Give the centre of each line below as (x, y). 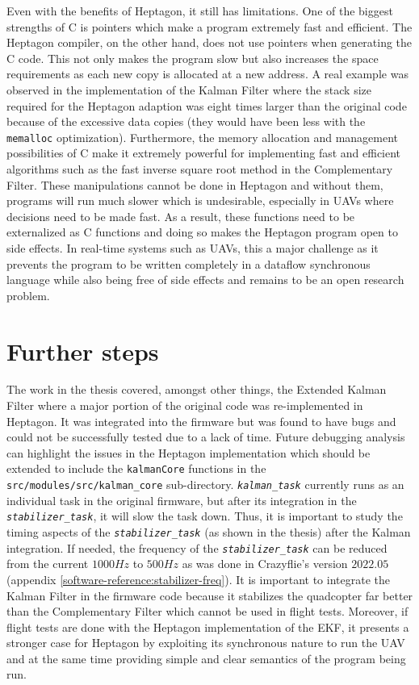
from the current (48, 564)
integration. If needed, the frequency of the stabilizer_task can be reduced (197, 547)
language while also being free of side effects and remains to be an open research (205, 280)
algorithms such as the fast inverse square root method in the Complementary (200, 169)
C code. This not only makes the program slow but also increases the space (193, 58)
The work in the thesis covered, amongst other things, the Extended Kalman (197, 389)
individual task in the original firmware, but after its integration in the (182, 500)
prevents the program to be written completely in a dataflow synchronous (189, 263)
